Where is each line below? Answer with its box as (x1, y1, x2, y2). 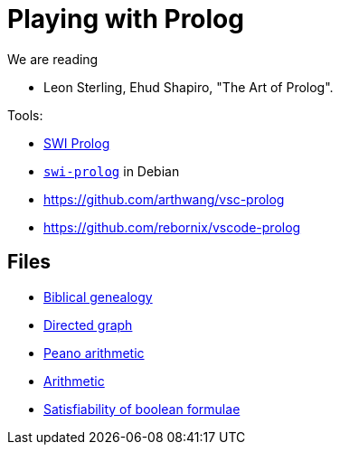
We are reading (7, 51, 99, 67)
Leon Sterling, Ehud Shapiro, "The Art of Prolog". (43, 79, 334, 95)
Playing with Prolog (7, 4, 244, 34)
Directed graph (43, 316, 133, 333)
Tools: (7, 107, 43, 123)
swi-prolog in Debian (43, 163, 180, 179)
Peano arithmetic (43, 344, 145, 361)
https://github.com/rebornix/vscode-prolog (43, 219, 301, 235)
